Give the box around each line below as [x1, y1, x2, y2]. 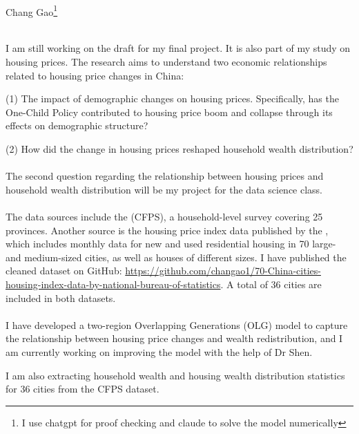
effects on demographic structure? [6, 118, 148, 133]
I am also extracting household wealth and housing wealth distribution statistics [6, 368, 345, 382]
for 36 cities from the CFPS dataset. [6, 381, 159, 396]
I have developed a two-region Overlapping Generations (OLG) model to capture [6, 317, 348, 332]
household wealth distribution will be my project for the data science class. [6, 182, 323, 196]
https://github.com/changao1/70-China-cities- [125, 263, 321, 278]
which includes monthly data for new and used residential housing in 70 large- [6, 236, 336, 251]
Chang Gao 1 [6, 2, 58, 19]
